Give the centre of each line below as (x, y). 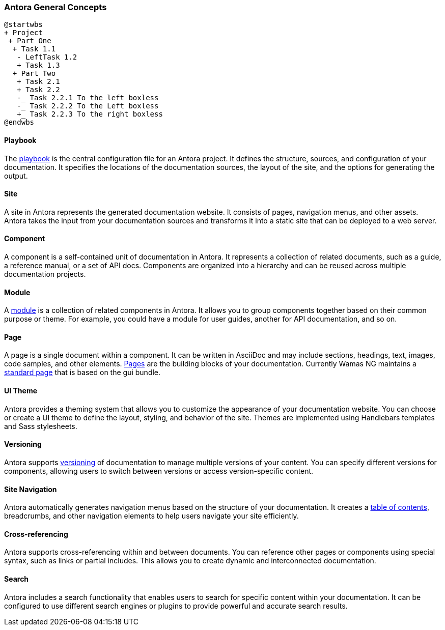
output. (16, 176)
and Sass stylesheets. (41, 426)
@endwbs (19, 122)
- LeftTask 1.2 (47, 57)
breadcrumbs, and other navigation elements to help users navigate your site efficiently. (151, 516)
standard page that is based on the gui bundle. (82, 373)
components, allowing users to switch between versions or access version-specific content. (159, 471)
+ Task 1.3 (38, 65)
